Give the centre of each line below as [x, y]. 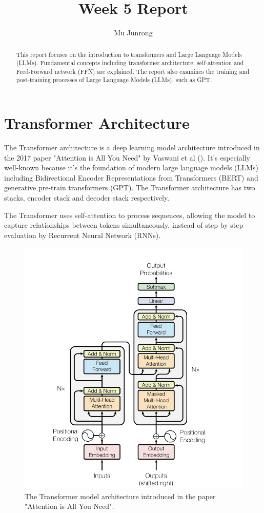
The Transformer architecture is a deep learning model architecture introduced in [132, 147]
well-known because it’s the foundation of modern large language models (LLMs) [131, 167]
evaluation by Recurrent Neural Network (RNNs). [83, 235]
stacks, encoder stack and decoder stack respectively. [87, 198]
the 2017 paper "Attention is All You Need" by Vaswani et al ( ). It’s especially [127, 157]
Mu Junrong [133, 33]
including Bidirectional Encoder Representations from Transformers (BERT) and [131, 177]
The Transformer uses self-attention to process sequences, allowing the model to [130, 215]
